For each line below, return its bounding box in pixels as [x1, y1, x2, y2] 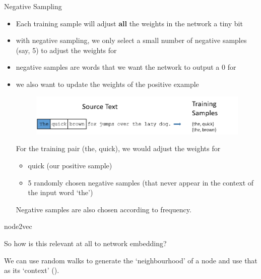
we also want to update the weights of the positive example [16, 78, 199, 89]
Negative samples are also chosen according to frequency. [16, 204, 191, 214]
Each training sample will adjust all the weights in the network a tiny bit [16, 18, 243, 28]
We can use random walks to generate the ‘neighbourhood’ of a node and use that [4, 255, 257, 265]
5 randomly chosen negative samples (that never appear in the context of [28, 177, 254, 188]
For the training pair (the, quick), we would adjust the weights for [16, 143, 221, 154]
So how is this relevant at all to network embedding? [4, 238, 167, 248]
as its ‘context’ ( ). [4, 265, 59, 275]
